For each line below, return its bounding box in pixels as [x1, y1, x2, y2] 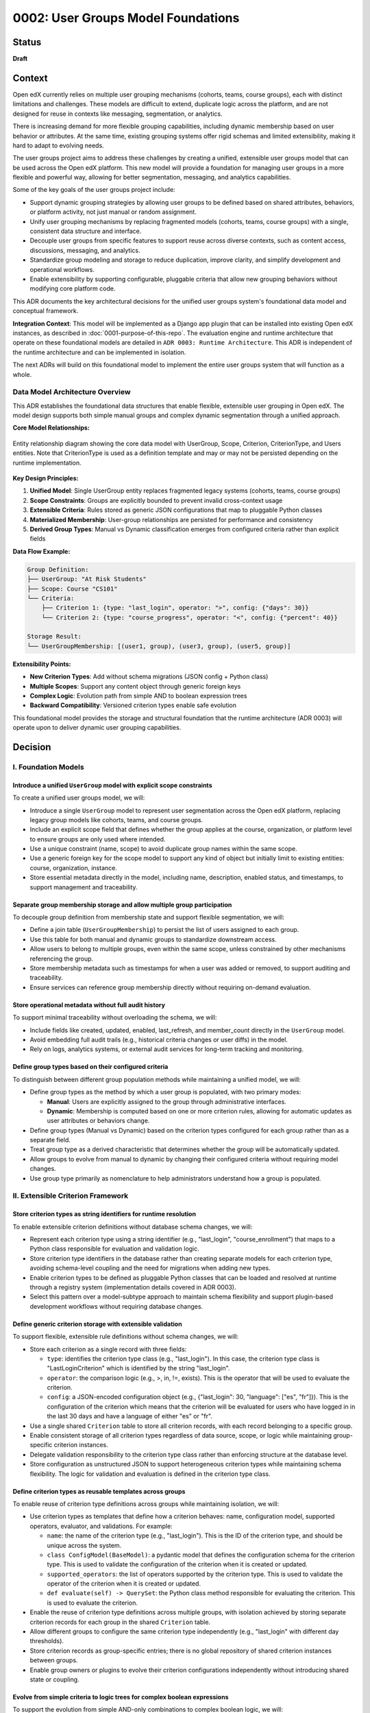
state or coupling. [29, 1675, 79, 1684]
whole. [12, 370, 32, 378]
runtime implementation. [12, 458, 82, 467]
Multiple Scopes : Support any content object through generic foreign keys [29, 682, 241, 690]
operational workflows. [29, 265, 95, 273]
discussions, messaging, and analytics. [29, 246, 140, 254]
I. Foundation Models [12, 762, 85, 772]
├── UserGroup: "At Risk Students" [27, 576, 147, 583]
